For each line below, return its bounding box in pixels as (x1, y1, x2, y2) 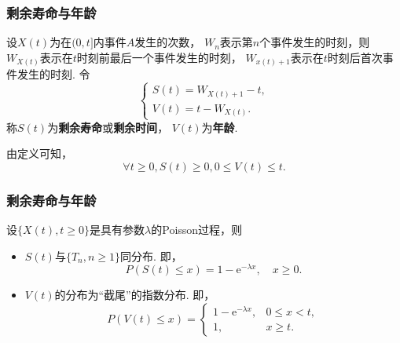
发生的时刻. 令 (17, 66, 90, 82)
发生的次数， (134, 34, 201, 50)
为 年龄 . (201, 119, 238, 135)
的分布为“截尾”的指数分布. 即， (54, 286, 215, 303)
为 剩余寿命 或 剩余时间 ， (47, 119, 169, 135)
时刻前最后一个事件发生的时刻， (76, 49, 242, 65)
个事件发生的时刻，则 (259, 34, 370, 50)
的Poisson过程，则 (151, 221, 243, 237)
